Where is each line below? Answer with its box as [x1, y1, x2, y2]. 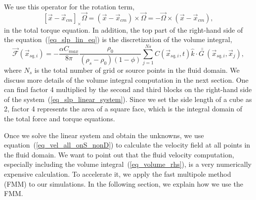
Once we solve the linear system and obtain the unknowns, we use [4, 130, 204, 140]
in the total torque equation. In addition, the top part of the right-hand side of [4, 24, 243, 35]
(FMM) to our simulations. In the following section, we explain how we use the [4, 178, 243, 189]
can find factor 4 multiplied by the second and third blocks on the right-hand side [4, 84, 252, 95]
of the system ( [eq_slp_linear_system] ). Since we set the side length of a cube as [4, 94, 252, 104]
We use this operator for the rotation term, [4, 1, 135, 11]
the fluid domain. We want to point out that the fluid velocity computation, [4, 149, 234, 159]
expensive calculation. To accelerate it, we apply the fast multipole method [4, 168, 231, 179]
